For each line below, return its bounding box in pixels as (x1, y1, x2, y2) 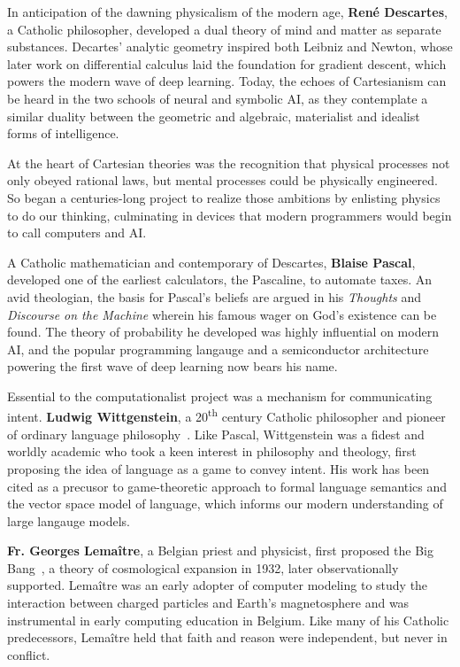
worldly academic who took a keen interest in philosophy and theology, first (7, 442, 417, 461)
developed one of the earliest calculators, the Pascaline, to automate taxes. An (7, 270, 433, 289)
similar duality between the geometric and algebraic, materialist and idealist (7, 106, 420, 125)
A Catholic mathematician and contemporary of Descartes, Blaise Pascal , (7, 252, 416, 271)
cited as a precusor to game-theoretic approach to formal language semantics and (7, 477, 448, 495)
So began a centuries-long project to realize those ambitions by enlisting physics (7, 188, 441, 206)
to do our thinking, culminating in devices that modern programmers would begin (7, 206, 452, 224)
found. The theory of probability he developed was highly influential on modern (7, 322, 439, 341)
